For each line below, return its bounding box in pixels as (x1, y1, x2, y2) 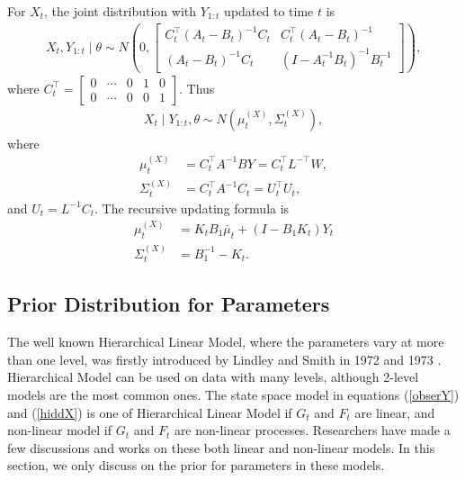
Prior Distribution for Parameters (7, 290, 330, 318)
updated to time (224, 2, 314, 20)
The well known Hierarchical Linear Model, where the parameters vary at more (7, 332, 444, 351)
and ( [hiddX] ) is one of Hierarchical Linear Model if (7, 403, 292, 421)
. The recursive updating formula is (94, 198, 290, 217)
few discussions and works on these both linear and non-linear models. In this (7, 438, 435, 457)
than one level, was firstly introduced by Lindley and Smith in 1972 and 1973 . (7, 349, 442, 368)
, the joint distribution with (44, 2, 196, 20)
